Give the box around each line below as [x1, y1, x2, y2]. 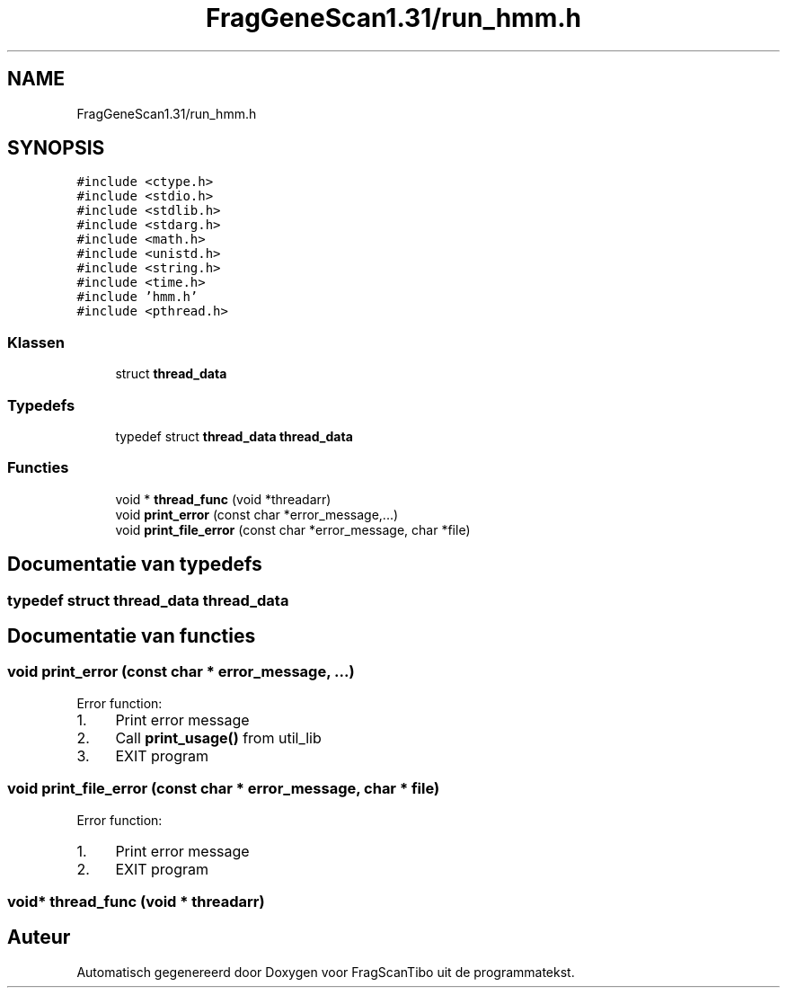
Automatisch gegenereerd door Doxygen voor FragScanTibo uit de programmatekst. [76, 964, 575, 980]
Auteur [7, 926, 71, 949]
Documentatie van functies [7, 624, 256, 647]
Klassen [7, 333, 65, 351]
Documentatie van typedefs [7, 553, 262, 576]
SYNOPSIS [7, 137, 105, 160]
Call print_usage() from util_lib [115, 728, 322, 747]
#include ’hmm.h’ [76, 289, 199, 305]
